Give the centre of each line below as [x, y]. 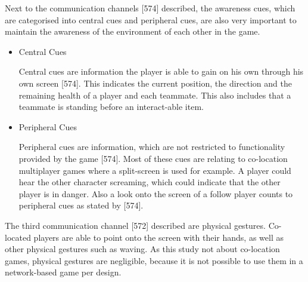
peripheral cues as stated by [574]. [81, 205]
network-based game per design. [63, 272]
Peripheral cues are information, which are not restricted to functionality [152, 147]
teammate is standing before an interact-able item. [111, 107]
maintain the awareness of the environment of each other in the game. [133, 31]
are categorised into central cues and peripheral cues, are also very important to [151, 19]
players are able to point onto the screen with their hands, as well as [158, 237]
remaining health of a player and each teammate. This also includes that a [155, 95]
